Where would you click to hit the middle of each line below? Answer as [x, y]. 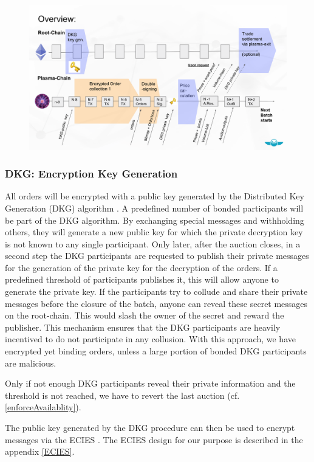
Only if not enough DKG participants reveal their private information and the [150, 383]
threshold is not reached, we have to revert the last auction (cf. [122, 395]
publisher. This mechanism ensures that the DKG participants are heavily [143, 327]
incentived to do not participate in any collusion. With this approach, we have [150, 339]
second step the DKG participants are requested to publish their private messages [157, 256]
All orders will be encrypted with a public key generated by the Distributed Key [155, 196]
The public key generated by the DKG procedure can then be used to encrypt [150, 427]
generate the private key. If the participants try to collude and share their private [156, 291]
